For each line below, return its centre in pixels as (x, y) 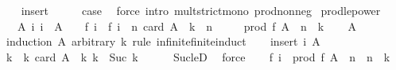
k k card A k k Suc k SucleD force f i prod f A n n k (198, 56)
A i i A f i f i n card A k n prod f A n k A (186, 26)
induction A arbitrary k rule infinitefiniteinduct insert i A (163, 41)
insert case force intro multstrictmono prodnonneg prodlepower (201, 10)
